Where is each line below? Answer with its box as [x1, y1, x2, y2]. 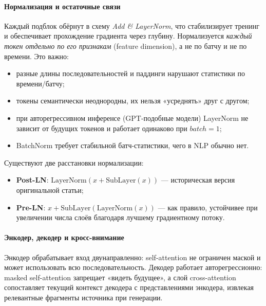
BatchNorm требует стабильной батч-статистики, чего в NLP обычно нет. [16, 140, 249, 151]
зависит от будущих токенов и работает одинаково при [16, 122, 187, 133]
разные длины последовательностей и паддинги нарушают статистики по [16, 68, 245, 79]
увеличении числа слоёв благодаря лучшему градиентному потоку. [16, 212, 225, 223]
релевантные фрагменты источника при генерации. [4, 292, 163, 302]
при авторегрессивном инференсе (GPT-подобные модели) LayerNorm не [16, 112, 249, 123]
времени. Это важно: [4, 50, 69, 61]
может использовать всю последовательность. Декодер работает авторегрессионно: [4, 262, 262, 273]
